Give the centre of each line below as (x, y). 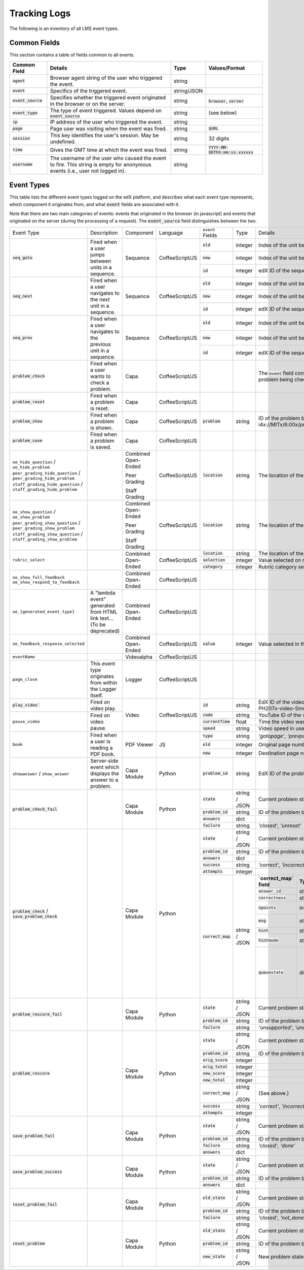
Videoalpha (139, 657)
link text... (102, 618)
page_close (25, 679)
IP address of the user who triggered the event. (106, 122)
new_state (214, 1257)
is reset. (100, 408)
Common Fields (35, 43)
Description (104, 233)
